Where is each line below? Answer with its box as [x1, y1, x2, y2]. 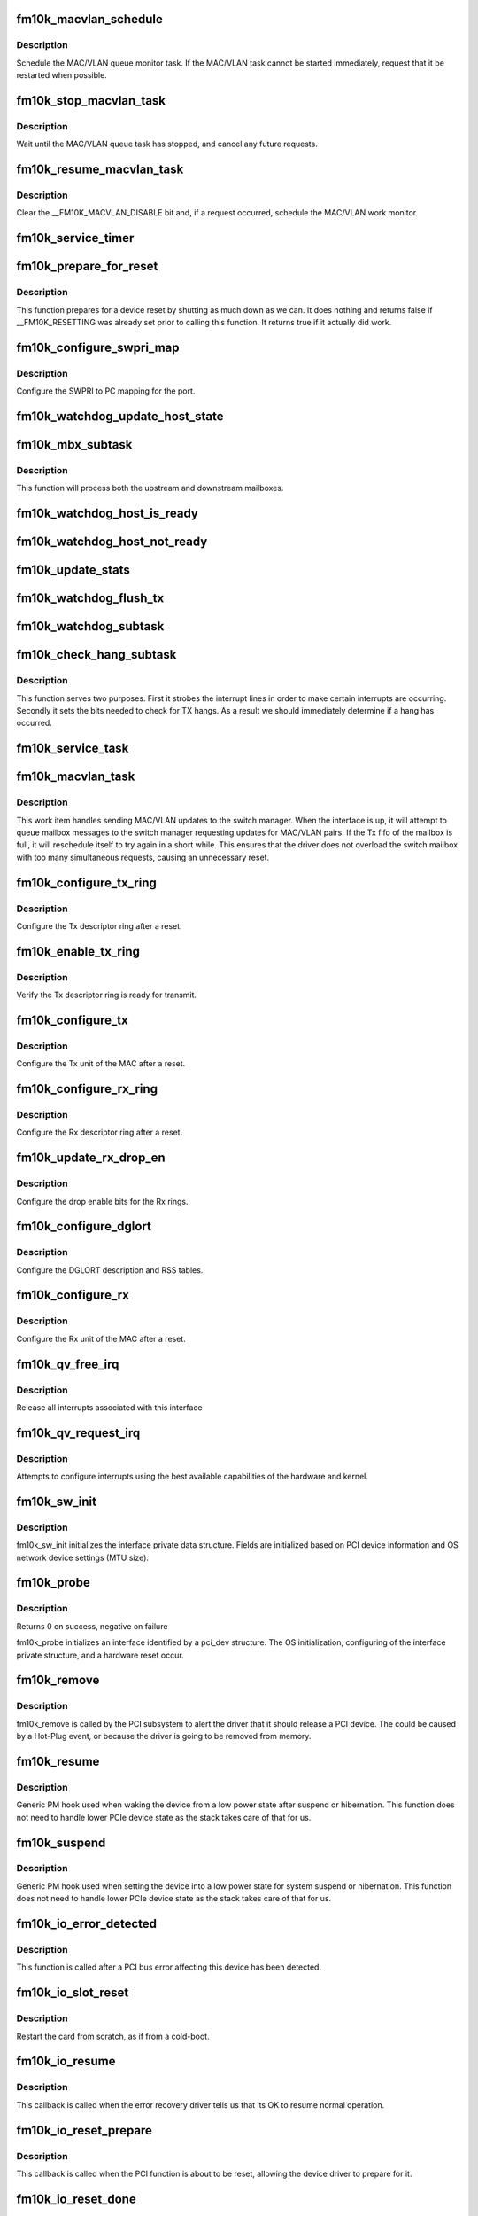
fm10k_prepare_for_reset [16, 259, 158, 274]
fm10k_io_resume [16, 2054, 116, 2069]
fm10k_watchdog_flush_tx [16, 590, 165, 606]
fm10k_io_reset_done [16, 2191, 136, 2206]
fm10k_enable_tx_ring [16, 944, 141, 959]
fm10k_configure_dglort [16, 1219, 152, 1234]
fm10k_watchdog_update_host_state [16, 409, 224, 424]
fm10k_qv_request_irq [16, 1425, 141, 1440]
